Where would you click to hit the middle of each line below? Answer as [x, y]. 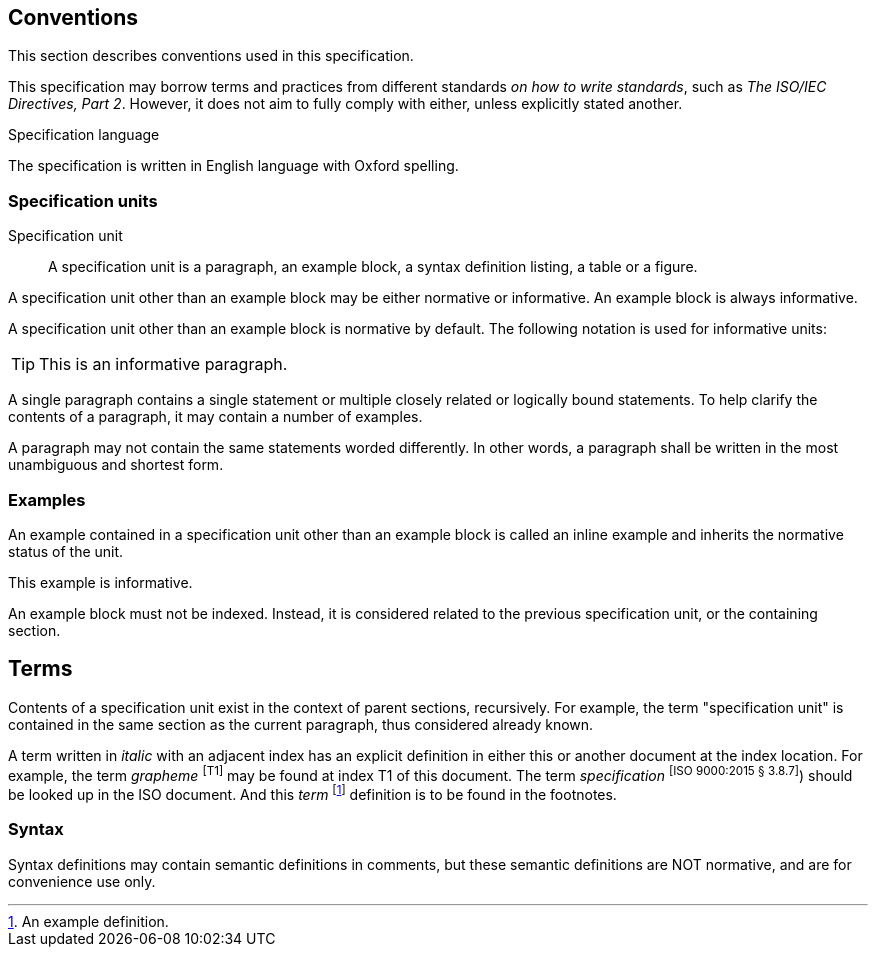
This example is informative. [100, 582]
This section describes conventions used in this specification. [211, 56]
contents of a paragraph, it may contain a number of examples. [215, 417]
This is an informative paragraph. [163, 364]
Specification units [83, 200]
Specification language [84, 135]
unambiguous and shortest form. [116, 465]
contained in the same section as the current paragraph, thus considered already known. [301, 724]
